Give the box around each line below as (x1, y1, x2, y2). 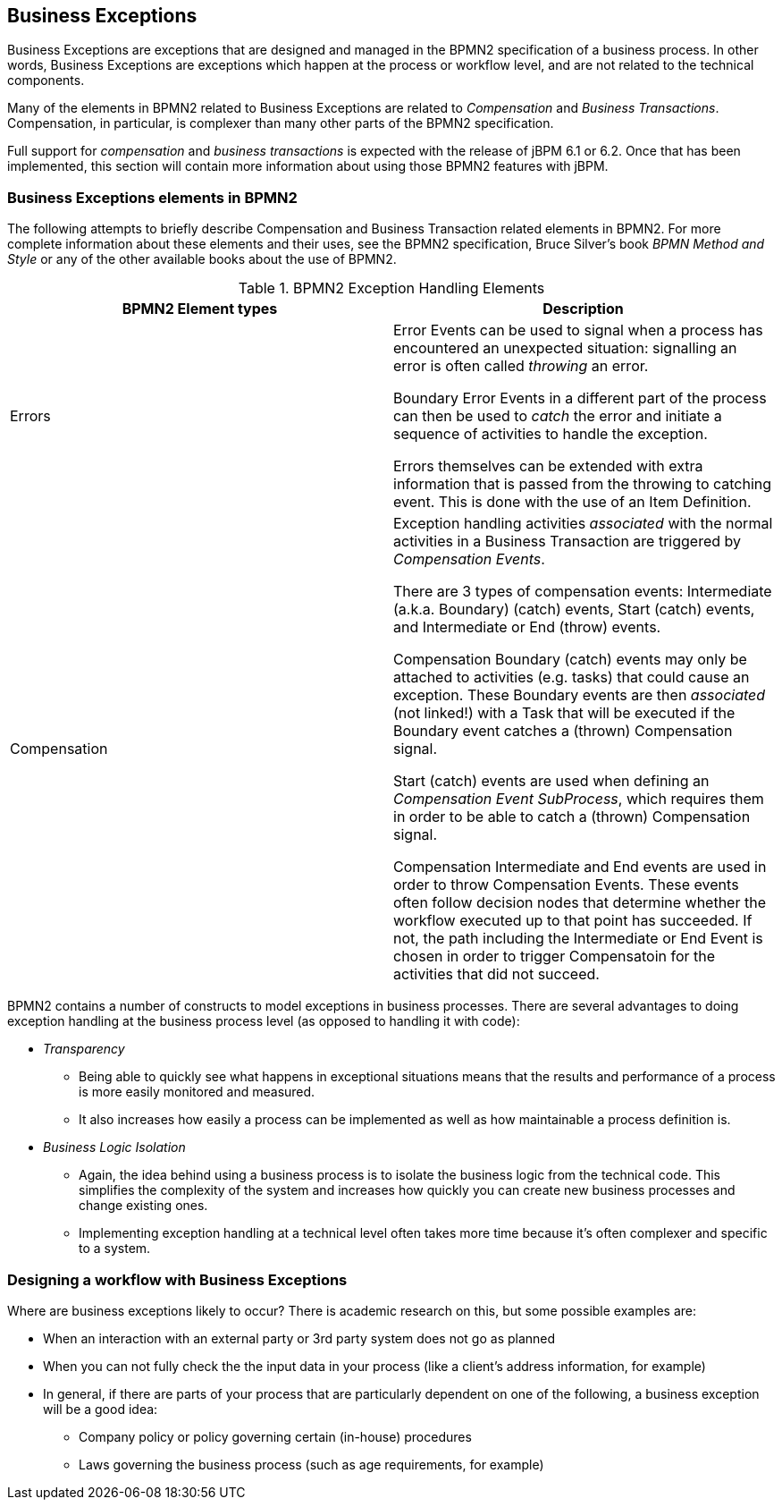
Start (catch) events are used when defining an (393, 772, 710, 791)
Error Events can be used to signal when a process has (393, 321, 763, 340)
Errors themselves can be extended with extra (393, 457, 703, 476)
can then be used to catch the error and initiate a (393, 407, 722, 426)
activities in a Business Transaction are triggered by (393, 532, 741, 551)
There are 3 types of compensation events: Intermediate (393, 582, 772, 601)
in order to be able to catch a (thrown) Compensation (393, 808, 751, 826)
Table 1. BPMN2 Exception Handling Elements (238, 279, 545, 298)
